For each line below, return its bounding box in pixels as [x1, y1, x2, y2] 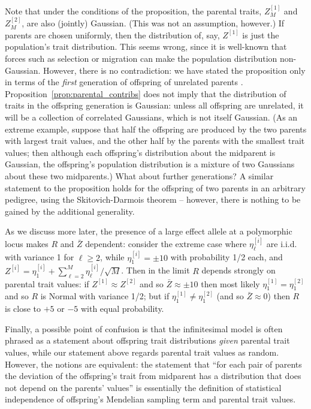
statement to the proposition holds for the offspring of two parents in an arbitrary [5, 181, 306, 194]
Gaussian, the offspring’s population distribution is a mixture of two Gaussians [5, 158, 295, 170]
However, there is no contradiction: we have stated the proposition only [43, 64, 306, 76]
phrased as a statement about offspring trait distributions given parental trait [5, 334, 290, 347]
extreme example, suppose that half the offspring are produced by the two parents [5, 122, 307, 135]
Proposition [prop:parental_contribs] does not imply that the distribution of [5, 87, 286, 100]
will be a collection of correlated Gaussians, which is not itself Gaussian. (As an [5, 110, 298, 123]
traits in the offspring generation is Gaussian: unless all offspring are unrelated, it [5, 99, 304, 112]
